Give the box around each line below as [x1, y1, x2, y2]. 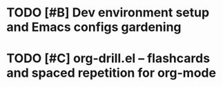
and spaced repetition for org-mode [6, 65, 217, 81]
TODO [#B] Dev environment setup [6, 5, 210, 21]
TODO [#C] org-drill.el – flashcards [6, 51, 211, 66]
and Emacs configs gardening [6, 19, 182, 35]
